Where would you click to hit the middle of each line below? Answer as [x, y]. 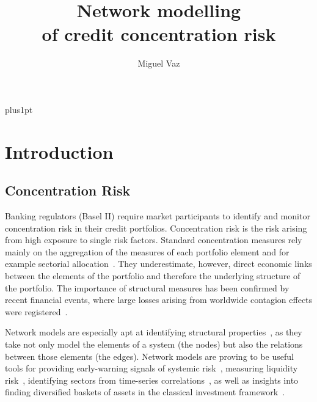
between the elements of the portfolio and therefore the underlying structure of [153, 276]
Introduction [59, 151]
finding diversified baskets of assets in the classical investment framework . [145, 392]
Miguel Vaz [159, 63]
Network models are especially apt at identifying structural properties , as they [154, 332]
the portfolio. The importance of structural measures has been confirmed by [147, 287]
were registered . [36, 311]
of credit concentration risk [159, 34]
